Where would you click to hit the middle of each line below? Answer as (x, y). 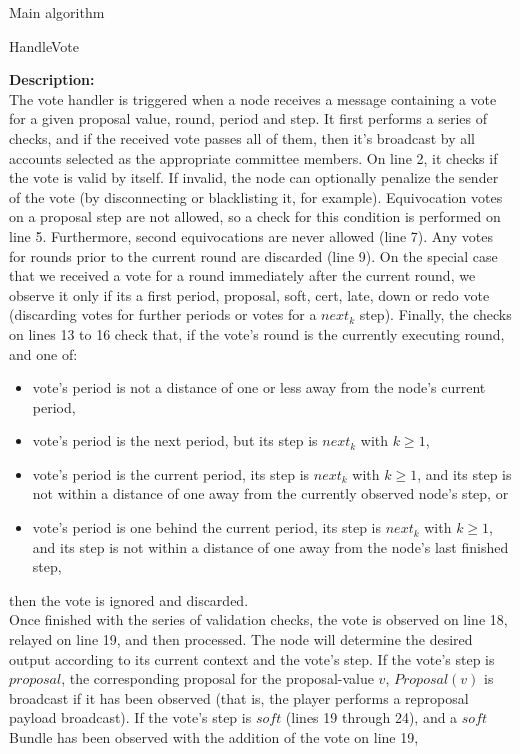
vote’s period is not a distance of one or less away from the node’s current (259, 387)
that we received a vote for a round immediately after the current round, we (242, 275)
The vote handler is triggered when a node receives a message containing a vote (253, 98)
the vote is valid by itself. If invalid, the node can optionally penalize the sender (254, 177)
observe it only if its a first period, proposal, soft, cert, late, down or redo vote (249, 294)
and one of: (43, 353)
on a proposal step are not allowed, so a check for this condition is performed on (255, 216)
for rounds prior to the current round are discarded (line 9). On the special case (253, 255)
